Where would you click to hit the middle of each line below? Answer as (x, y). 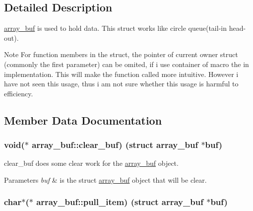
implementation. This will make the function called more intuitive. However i (121, 74)
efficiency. (19, 93)
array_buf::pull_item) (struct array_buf (120, 202)
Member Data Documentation (83, 120)
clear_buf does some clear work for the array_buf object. (91, 163)
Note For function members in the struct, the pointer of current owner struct (121, 54)
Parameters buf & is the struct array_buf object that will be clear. (105, 179)
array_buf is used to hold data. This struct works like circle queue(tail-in (115, 28)
